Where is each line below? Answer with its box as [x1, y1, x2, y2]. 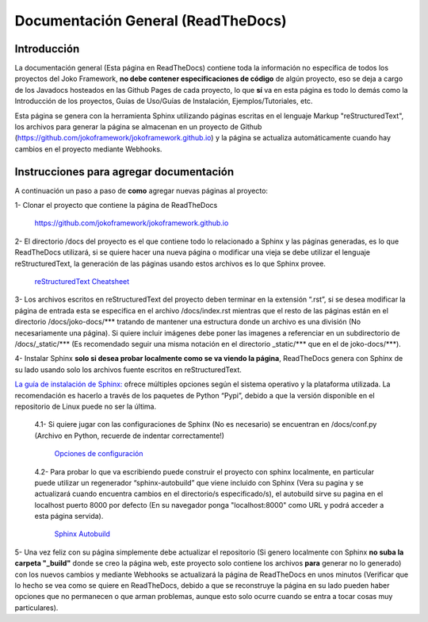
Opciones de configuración [54, 449, 143, 459]
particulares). [14, 603, 59, 612]
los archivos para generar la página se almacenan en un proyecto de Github [14, 122, 262, 132]
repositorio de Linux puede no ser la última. [14, 401, 157, 411]
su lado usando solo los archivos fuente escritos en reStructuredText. [14, 365, 242, 374]
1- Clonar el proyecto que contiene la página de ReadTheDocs [14, 201, 218, 210]
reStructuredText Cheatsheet [34, 277, 130, 286]
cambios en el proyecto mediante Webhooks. [14, 144, 162, 154]
